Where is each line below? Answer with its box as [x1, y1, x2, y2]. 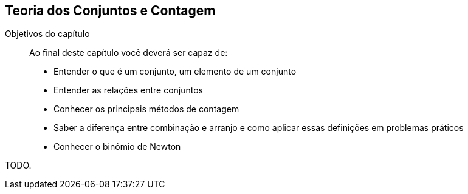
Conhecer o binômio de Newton [53, 141, 181, 152]
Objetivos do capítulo [5, 28, 90, 39]
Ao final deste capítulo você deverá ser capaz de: [29, 47, 228, 58]
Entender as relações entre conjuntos [53, 85, 204, 96]
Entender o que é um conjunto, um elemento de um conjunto [53, 66, 297, 77]
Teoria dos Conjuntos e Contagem [5, 3, 216, 18]
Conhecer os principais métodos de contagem [53, 104, 239, 115]
